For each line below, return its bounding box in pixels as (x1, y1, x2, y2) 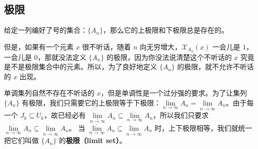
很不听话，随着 (82, 41, 131, 51)
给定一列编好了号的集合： (4, 25, 87, 35)
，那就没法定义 (37, 51, 86, 62)
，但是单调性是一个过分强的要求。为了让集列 (100, 88, 247, 98)
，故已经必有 (44, 110, 86, 120)
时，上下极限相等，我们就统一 (154, 122, 252, 133)
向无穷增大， (140, 41, 182, 51)
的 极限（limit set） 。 (59, 135, 126, 146)
